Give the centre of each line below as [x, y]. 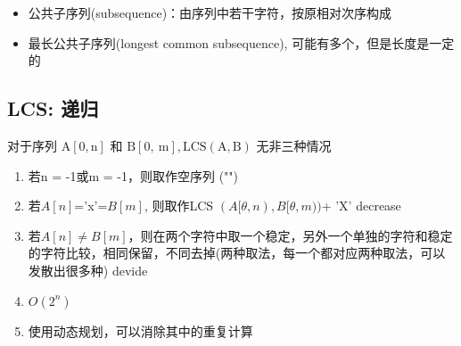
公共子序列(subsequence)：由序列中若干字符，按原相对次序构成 [210, 12]
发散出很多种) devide [88, 270]
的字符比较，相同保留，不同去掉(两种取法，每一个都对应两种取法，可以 [237, 253]
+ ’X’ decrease [361, 206]
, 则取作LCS [179, 206]
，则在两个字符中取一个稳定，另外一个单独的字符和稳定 [290, 235]
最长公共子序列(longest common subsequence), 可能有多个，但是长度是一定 [241, 42]
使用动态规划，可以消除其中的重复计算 [140, 330]
